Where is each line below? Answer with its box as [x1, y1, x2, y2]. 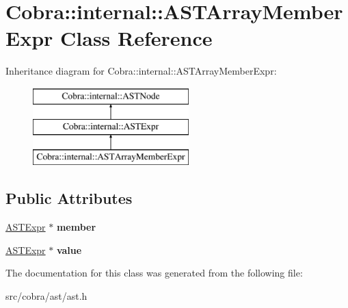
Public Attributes [5, 188, 133, 209]
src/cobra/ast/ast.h [5, 288, 88, 303]
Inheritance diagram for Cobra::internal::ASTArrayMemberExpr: [5, 64, 277, 78]
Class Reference [60, 24, 213, 52]
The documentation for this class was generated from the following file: [5, 266, 303, 280]
